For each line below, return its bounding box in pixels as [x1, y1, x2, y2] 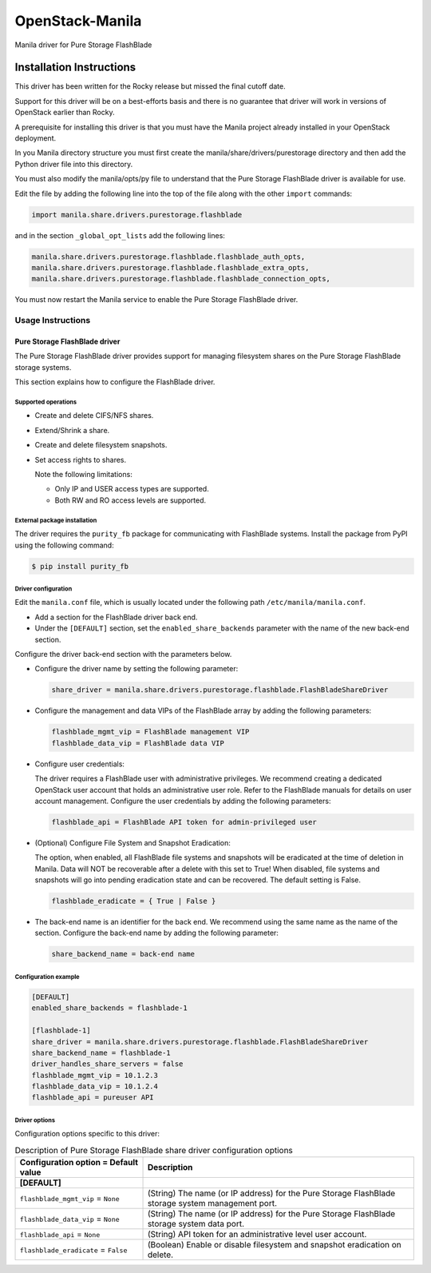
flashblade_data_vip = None [19, 1213, 120, 1224]
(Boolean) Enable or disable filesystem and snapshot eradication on [147, 1239, 402, 1251]
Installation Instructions [14, 61, 136, 74]
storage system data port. [147, 1219, 245, 1230]
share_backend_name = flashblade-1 [31, 1048, 171, 1057]
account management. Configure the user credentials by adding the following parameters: [34, 796, 331, 806]
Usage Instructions [14, 315, 91, 326]
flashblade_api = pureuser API [31, 1093, 155, 1102]
